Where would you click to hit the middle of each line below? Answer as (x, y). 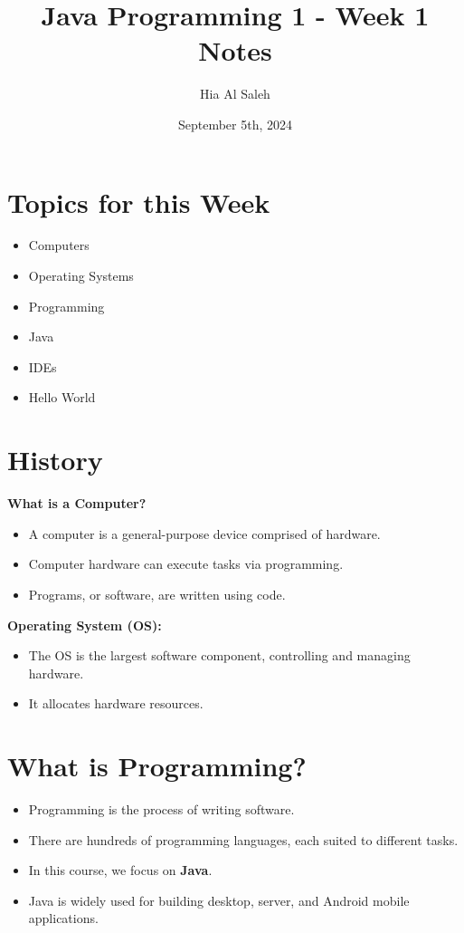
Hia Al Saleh (235, 94)
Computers (59, 245)
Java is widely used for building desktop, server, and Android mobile (219, 900)
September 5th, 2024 (235, 124)
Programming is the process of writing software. (161, 809)
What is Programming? (157, 766)
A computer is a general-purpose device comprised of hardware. (204, 533)
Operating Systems (81, 276)
